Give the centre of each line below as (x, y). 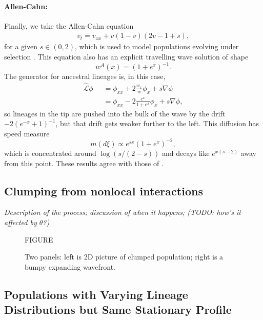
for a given (21, 46)
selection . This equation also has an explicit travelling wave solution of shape (126, 57)
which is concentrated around (50, 153)
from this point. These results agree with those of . (84, 163)
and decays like (186, 153)
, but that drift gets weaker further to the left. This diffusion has (157, 123)
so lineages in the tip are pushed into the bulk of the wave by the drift (115, 113)
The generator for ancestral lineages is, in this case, (85, 76)
